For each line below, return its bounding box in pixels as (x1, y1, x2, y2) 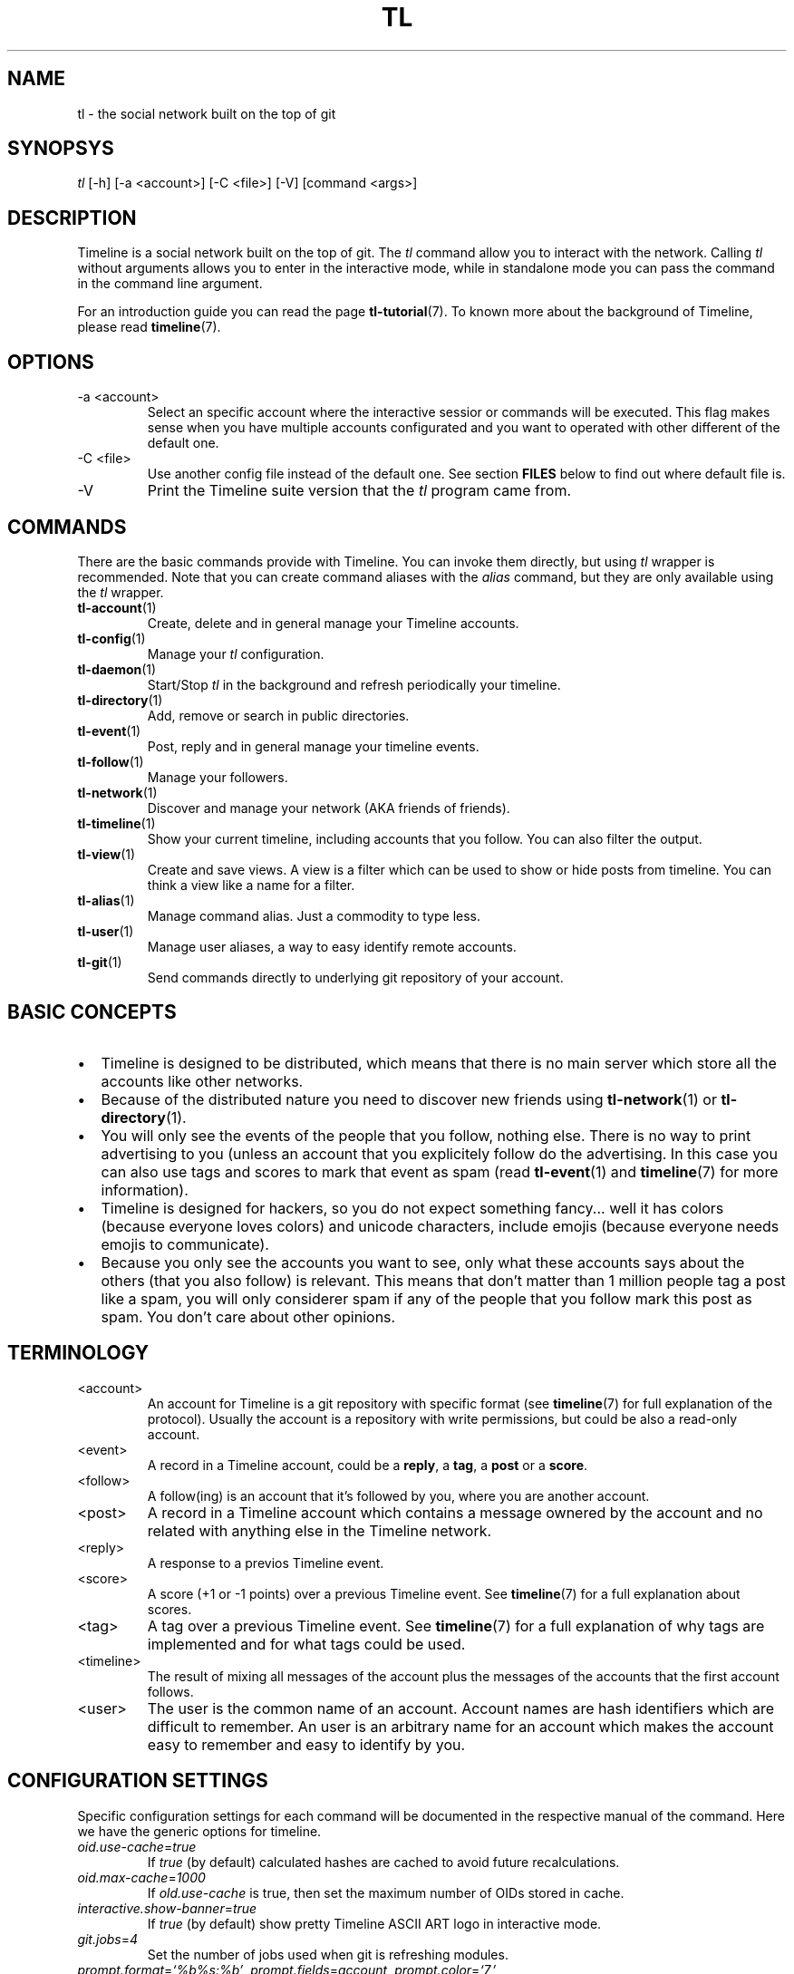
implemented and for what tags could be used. (147, 1634, 466, 1653)
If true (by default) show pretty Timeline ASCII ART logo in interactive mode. (147, 1915, 602, 1931)
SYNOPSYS (7, 137, 114, 160)
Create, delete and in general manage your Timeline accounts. (147, 614, 519, 631)
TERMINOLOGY (7, 1341, 150, 1365)
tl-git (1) (77, 953, 122, 970)
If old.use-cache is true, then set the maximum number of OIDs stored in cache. (147, 1884, 625, 1901)
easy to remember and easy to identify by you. (147, 1735, 466, 1754)
